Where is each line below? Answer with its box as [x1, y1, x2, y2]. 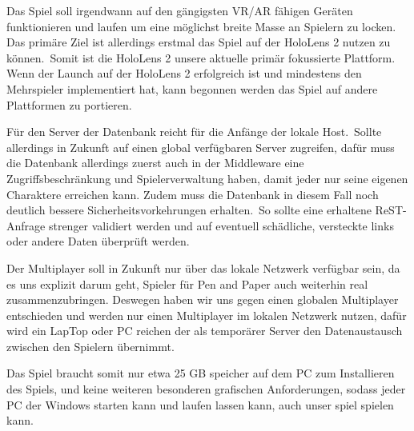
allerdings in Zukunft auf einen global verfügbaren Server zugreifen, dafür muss [6, 138, 395, 155]
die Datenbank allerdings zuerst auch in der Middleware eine [6, 154, 304, 171]
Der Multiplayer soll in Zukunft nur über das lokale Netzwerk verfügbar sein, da [6, 259, 400, 276]
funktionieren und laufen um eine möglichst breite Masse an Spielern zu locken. [6, 18, 396, 34]
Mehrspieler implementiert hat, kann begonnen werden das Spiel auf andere [6, 80, 378, 97]
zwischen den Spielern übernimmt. [6, 337, 175, 354]
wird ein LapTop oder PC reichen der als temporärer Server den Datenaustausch [6, 322, 403, 339]
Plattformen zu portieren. [6, 96, 132, 113]
